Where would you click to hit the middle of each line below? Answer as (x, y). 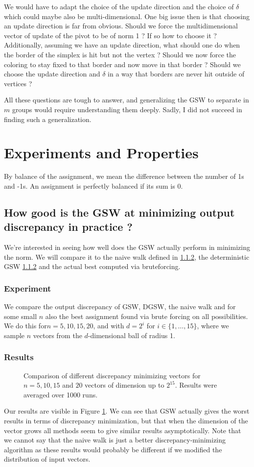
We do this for (25, 326)
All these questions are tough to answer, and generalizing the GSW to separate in (127, 100)
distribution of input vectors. (47, 459)
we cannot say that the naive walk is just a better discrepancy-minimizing (115, 440)
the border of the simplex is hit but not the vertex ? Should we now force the (120, 54)
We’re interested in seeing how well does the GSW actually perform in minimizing (127, 247)
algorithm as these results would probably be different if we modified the (113, 449)
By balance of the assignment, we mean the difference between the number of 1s (124, 176)
